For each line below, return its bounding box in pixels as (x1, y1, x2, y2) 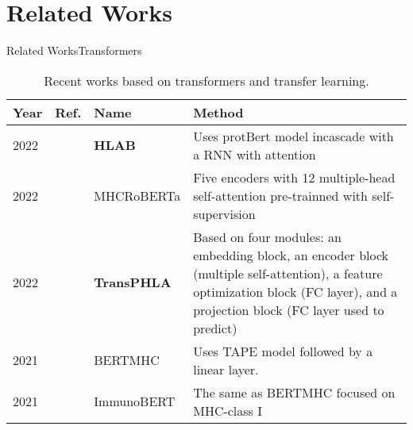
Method (193, 102, 244, 121)
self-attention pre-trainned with (193, 186, 368, 205)
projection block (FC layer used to (193, 300, 384, 319)
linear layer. (193, 359, 259, 378)
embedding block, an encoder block (193, 245, 389, 264)
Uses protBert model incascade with (193, 126, 394, 145)
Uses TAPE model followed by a (193, 341, 373, 360)
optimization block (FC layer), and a (193, 282, 398, 301)
